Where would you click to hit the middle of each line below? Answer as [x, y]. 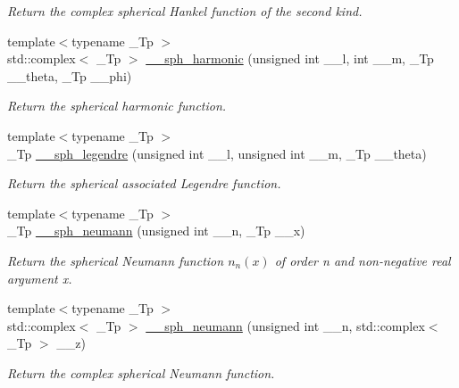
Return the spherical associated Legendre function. [144, 183]
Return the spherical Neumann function [116, 260]
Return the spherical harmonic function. [117, 106]
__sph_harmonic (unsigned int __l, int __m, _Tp [290, 58]
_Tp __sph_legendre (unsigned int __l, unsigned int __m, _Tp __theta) [217, 153]
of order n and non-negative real [363, 260]
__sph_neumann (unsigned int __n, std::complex [285, 325]
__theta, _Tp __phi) [70, 75]
